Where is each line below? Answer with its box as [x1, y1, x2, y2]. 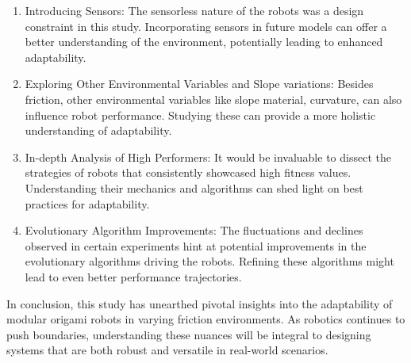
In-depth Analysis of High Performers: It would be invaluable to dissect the [25, 148, 391, 165]
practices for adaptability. [25, 195, 150, 212]
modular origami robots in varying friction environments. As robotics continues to [6, 311, 405, 327]
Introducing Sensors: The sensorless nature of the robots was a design [25, 2, 364, 18]
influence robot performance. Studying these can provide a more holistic [25, 106, 376, 123]
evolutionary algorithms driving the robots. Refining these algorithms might [25, 253, 394, 269]
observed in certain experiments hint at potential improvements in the [25, 237, 367, 254]
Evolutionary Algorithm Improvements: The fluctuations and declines [25, 222, 363, 239]
